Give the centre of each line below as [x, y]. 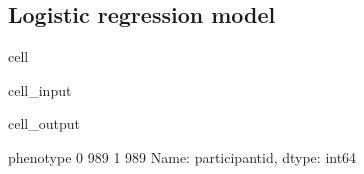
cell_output [44, 123]
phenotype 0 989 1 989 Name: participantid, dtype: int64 [182, 156]
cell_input [40, 89]
